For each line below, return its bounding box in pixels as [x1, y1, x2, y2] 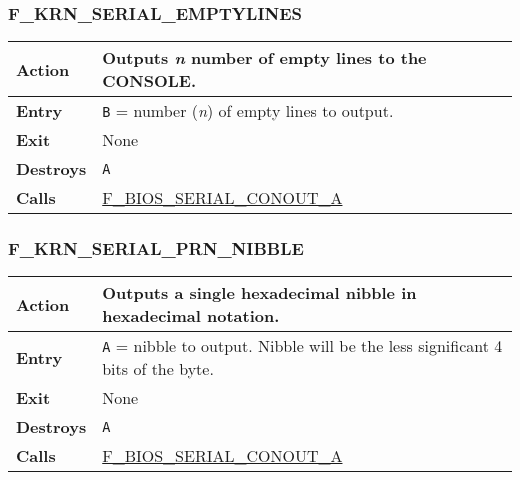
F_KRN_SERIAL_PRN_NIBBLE [8, 236, 304, 261]
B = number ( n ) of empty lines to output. [102, 99, 394, 123]
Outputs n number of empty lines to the [102, 46, 427, 70]
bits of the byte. [102, 357, 214, 381]
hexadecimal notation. [102, 304, 280, 328]
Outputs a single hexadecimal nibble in [102, 281, 417, 305]
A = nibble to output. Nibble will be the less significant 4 [102, 334, 503, 358]
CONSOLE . [102, 69, 197, 93]
